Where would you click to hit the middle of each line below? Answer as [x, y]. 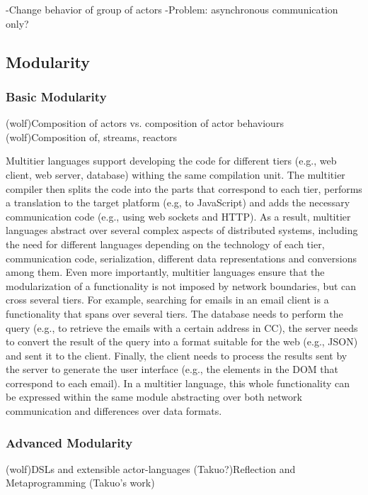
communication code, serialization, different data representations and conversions [182, 258]
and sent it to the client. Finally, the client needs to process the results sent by [177, 355]
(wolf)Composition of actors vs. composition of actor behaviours [145, 123]
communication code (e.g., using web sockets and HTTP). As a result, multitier [178, 216]
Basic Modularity [56, 96]
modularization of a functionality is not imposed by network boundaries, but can [181, 285]
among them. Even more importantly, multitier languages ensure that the [165, 272]
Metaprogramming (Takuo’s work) [80, 483]
